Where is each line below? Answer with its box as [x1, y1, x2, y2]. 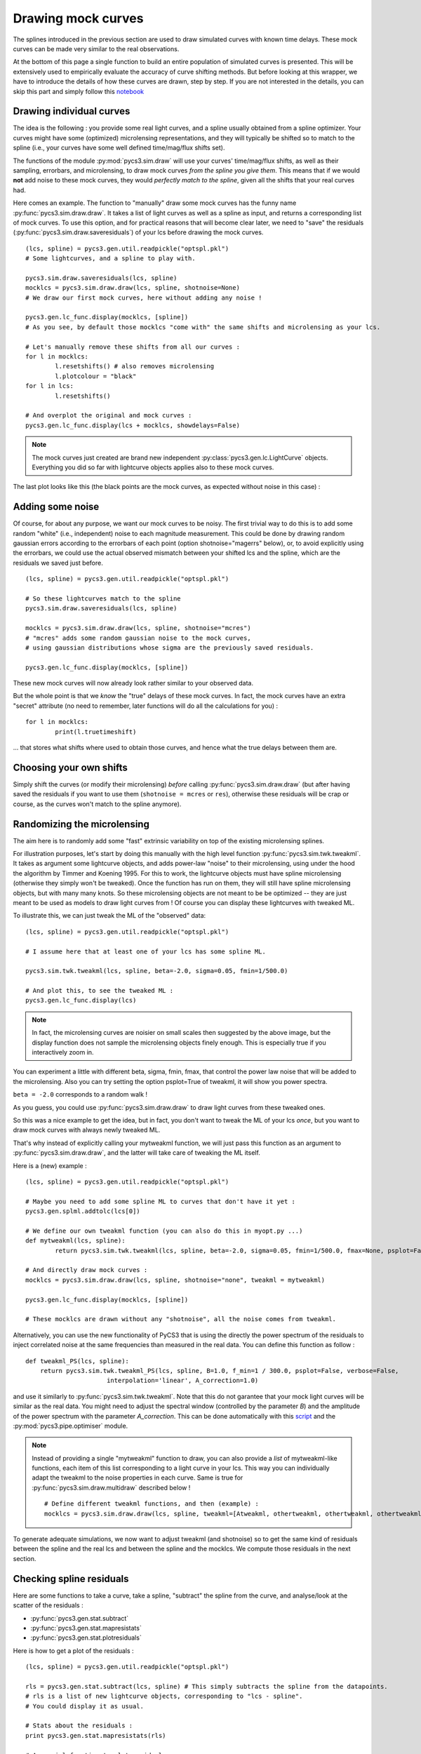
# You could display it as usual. [25, 1702, 144, 1710]
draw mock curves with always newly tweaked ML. [13, 1126, 161, 1134]
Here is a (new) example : [13, 1161, 87, 1170]
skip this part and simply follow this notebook [13, 87, 145, 95]
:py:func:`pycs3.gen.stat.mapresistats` [30, 1624, 142, 1632]
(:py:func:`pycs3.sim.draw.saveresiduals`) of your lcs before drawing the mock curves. [13, 228, 264, 236]
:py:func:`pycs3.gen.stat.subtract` [30, 1614, 129, 1622]
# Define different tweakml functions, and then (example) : [44, 1500, 259, 1508]
